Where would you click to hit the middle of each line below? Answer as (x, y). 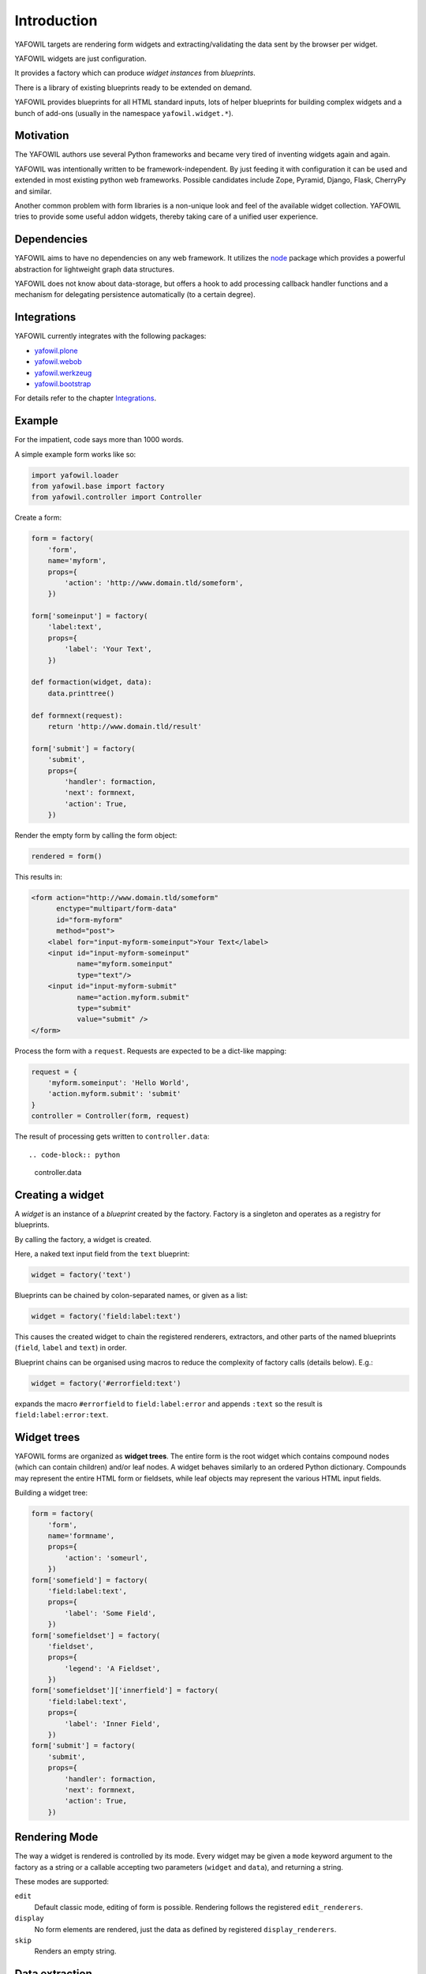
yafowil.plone (56, 351)
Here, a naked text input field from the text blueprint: (102, 1254)
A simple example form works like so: (75, 454)
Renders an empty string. (75, 1951)
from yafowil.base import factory (98, 486)
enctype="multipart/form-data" (117, 909)
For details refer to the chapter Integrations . (86, 398)
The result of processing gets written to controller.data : (112, 1136)
